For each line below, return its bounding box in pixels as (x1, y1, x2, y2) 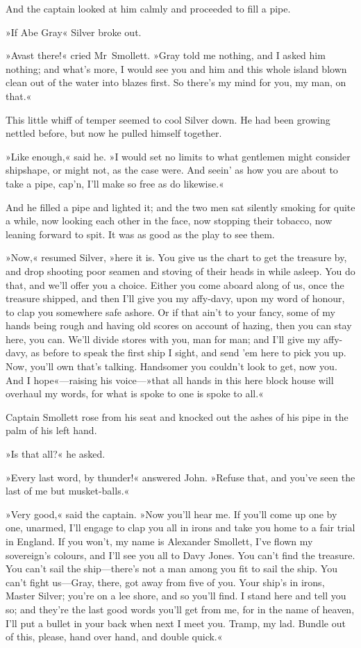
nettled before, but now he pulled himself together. (6, 126, 222, 140)
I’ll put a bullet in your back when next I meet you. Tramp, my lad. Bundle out (6, 615, 346, 630)
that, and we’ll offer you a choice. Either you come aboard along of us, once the (6, 277, 344, 292)
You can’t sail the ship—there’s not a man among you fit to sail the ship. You (6, 561, 337, 576)
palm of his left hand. (6, 423, 97, 438)
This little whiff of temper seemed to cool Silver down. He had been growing (6, 112, 330, 126)
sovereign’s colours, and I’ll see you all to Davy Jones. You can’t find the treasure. (6, 547, 355, 562)
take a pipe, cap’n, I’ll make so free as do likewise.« (6, 176, 224, 190)
